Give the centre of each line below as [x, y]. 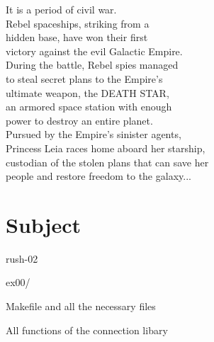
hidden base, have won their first [77, 37]
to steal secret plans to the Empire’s [84, 78]
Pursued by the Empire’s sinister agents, [94, 134]
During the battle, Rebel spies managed [92, 65]
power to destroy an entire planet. [79, 120]
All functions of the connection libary [87, 330]
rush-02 [22, 258]
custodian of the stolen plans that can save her [107, 162]
